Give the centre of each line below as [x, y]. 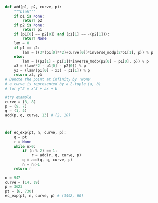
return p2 [32, 20]
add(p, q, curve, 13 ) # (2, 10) [38, 115]
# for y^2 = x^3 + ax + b [31, 88]
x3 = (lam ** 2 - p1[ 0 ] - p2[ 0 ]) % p [50, 66]
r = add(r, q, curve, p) [56, 155]
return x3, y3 [28, 75]
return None [35, 39]
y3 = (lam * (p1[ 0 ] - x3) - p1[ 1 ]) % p [52, 71]
